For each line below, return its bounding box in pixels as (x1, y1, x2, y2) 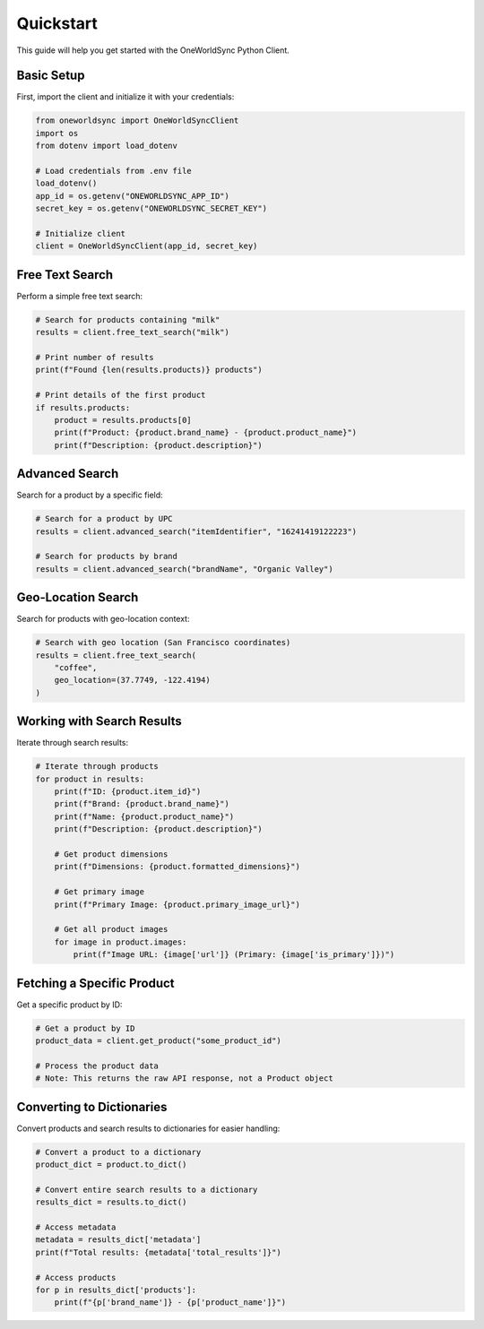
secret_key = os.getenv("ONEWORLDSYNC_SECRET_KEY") (35, 203, 268, 214)
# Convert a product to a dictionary (35, 1147, 202, 1157)
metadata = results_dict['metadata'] (35, 1235, 202, 1245)
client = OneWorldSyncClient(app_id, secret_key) (35, 241, 258, 251)
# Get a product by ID (35, 1023, 135, 1033)
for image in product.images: (54, 936, 187, 947)
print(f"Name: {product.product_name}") (54, 811, 235, 822)
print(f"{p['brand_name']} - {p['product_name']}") (54, 1298, 287, 1307)
